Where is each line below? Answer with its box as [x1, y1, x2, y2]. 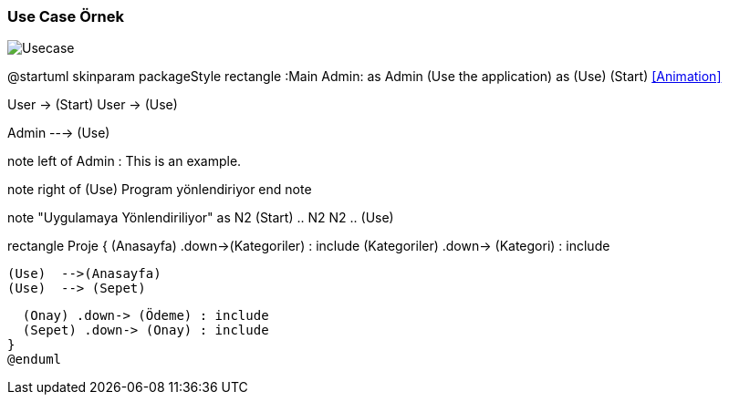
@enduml [7, 352, 62, 367]
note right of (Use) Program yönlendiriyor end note [7, 181, 312, 198]
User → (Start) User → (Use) [7, 97, 178, 113]
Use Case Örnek [7, 7, 124, 26]
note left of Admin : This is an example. [7, 153, 242, 170]
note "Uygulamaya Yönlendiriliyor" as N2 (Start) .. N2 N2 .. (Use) [7, 210, 394, 226]
